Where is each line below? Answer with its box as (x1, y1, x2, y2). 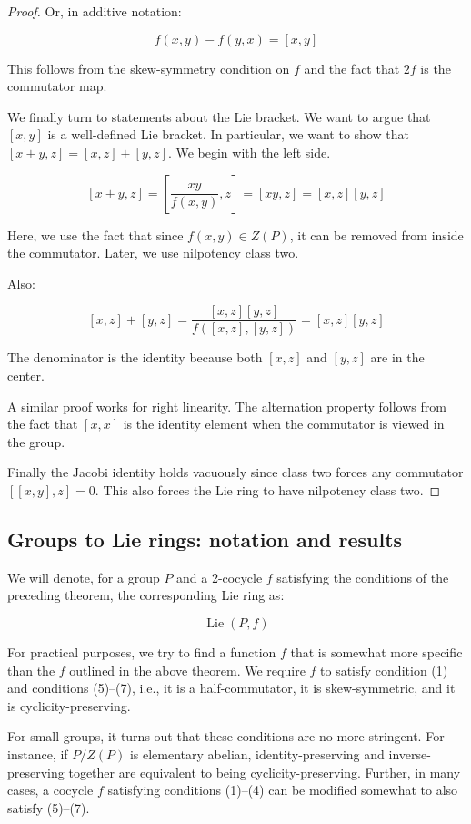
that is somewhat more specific (290, 642, 463, 661)
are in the (370, 348, 425, 367)
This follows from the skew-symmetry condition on (7, 58, 290, 77)
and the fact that (304, 58, 400, 77)
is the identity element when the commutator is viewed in (123, 414, 445, 433)
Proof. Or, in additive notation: (7, 2, 182, 20)
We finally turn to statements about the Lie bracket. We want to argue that (7, 107, 431, 126)
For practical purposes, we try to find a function (7, 642, 276, 661)
